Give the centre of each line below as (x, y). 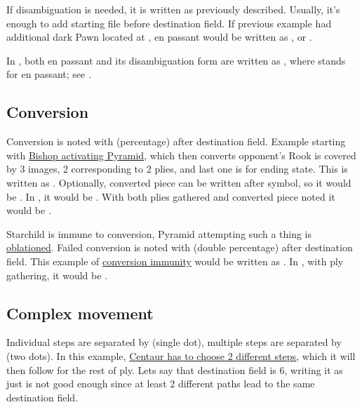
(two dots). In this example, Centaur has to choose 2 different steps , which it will (181, 355)
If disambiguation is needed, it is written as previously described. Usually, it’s (173, 9)
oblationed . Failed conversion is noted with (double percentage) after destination (180, 247)
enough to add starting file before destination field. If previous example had (169, 23)
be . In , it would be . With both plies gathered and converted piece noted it (171, 196)
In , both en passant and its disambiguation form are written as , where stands (176, 60)
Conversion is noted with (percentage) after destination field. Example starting (176, 141)
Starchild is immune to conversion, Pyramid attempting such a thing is (159, 233)
